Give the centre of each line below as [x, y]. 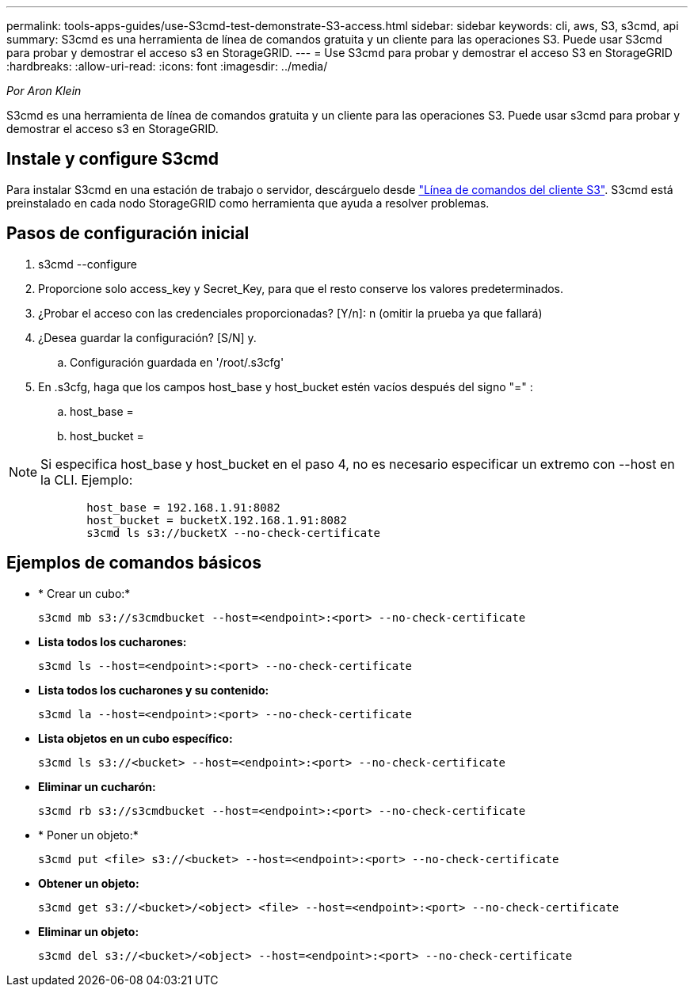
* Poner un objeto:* [88, 835]
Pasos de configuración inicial [128, 234]
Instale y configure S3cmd [112, 159]
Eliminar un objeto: [89, 931]
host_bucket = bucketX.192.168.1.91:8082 [217, 520]
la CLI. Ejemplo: [87, 479]
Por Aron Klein [44, 91]
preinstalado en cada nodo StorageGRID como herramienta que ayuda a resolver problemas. [248, 203]
